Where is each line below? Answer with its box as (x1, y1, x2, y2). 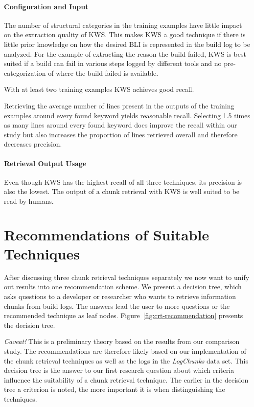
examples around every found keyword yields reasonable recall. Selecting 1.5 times (4, 110, 250, 120)
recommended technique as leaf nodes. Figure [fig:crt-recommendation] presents (4, 310, 243, 321)
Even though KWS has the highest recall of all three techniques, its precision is (4, 176, 242, 187)
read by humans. (4, 195, 54, 206)
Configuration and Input (4, 1, 89, 11)
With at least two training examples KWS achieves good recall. (4, 84, 194, 94)
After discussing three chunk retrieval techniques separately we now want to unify (4, 272, 250, 282)
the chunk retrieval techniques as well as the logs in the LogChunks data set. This (4, 355, 249, 365)
